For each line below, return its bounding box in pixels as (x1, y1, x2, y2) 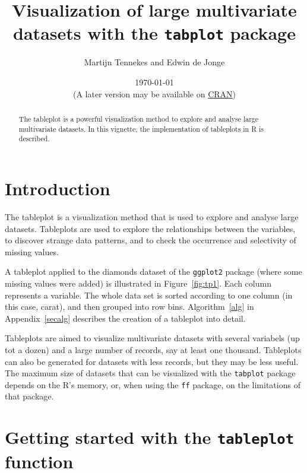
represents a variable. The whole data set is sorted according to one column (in (5, 288, 293, 301)
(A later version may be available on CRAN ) (72, 87, 236, 100)
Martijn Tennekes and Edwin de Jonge (84, 56, 225, 68)
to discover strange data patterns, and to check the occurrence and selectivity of (5, 234, 296, 246)
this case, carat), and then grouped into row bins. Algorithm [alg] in (5, 300, 254, 313)
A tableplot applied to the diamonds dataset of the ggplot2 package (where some (5, 265, 302, 278)
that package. (5, 390, 54, 402)
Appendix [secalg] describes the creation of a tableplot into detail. (5, 312, 246, 324)
